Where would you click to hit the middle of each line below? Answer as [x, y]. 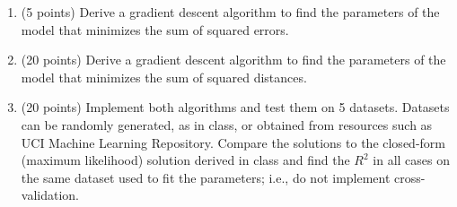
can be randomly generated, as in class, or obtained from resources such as [227, 124]
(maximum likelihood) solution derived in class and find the [185, 160]
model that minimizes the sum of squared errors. [155, 29]
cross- [410, 177]
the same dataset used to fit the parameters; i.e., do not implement [206, 177]
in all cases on [412, 160]
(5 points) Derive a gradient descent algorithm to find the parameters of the [230, 12]
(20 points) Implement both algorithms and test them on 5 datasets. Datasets [235, 107]
